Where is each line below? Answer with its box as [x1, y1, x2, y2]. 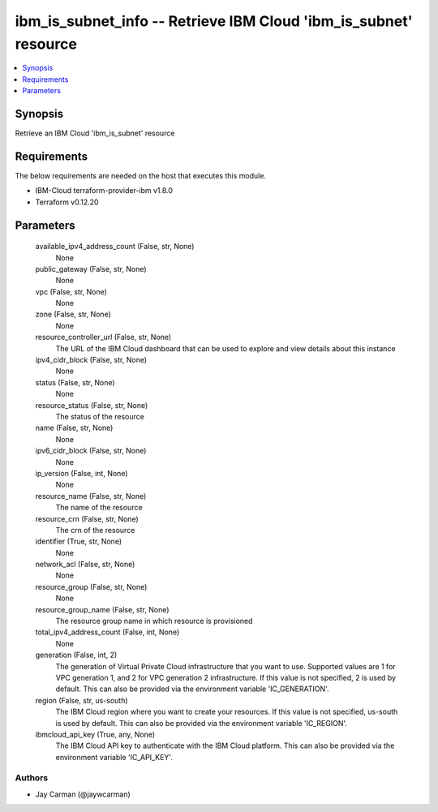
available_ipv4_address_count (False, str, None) [35, 242, 195, 251]
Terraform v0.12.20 [35, 197, 99, 207]
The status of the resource [55, 411, 145, 421]
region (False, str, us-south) [35, 695, 129, 705]
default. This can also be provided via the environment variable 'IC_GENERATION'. [55, 684, 329, 694]
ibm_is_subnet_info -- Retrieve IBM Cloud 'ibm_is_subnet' [15, 12, 413, 30]
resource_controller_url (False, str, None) [35, 333, 172, 342]
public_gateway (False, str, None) [35, 264, 147, 273]
